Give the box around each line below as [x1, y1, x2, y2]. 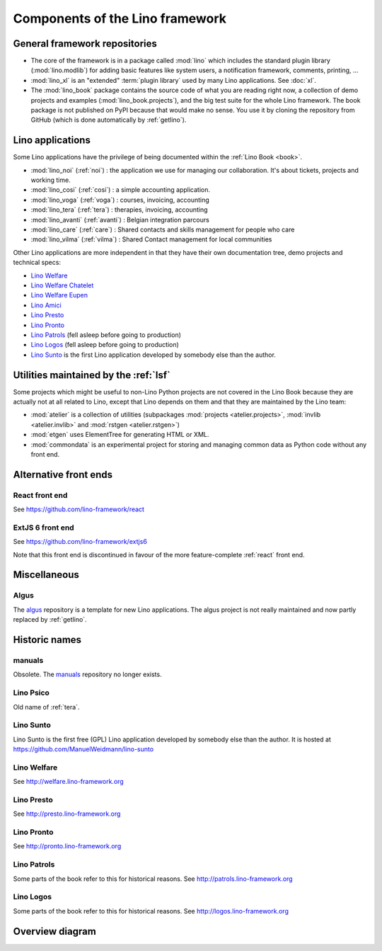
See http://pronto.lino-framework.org [13, 842, 122, 850]
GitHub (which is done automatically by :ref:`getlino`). [30, 115, 187, 124]
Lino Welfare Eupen [30, 291, 88, 300]
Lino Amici [30, 301, 62, 309]
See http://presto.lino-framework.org [13, 809, 121, 818]
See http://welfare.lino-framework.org [13, 778, 124, 786]
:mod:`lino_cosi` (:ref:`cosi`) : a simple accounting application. [30, 186, 210, 194]
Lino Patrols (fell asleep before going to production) [30, 330, 182, 339]
